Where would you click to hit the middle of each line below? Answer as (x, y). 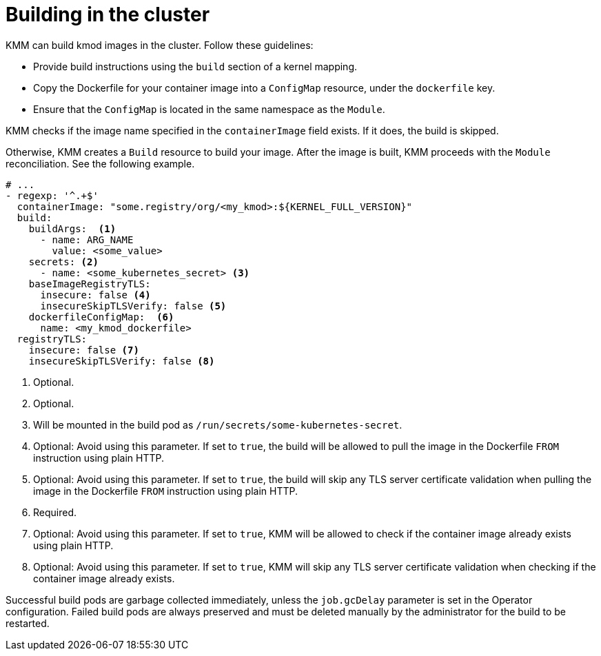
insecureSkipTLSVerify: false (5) (133, 306)
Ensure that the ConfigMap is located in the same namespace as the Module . (209, 109)
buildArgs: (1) (72, 228)
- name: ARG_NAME (87, 239)
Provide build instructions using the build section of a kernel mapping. (195, 66)
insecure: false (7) (84, 350)
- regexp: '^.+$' (52, 195)
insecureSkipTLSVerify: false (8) (122, 361)
